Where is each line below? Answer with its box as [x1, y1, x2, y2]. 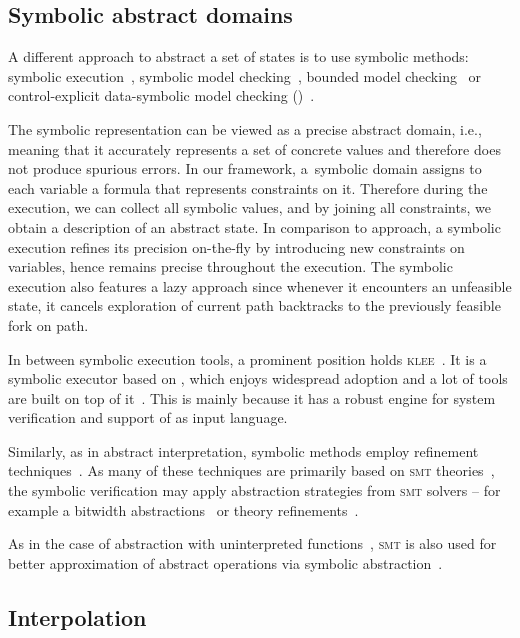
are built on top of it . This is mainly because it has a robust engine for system [8, 387, 496, 408]
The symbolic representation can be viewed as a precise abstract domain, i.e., [8, 118, 482, 139]
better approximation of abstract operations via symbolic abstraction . [8, 552, 443, 573]
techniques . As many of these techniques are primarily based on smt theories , [8, 460, 495, 481]
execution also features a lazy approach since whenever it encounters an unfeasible [8, 275, 512, 296]
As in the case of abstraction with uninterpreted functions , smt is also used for [8, 533, 497, 554]
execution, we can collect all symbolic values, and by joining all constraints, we [8, 197, 491, 218]
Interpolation [8, 601, 147, 632]
